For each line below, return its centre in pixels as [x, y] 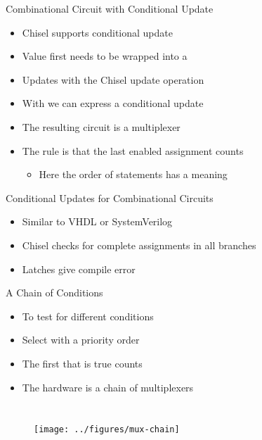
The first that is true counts [82, 363]
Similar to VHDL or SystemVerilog [97, 221]
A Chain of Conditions [54, 293]
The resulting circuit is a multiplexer [101, 126]
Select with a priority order [81, 340]
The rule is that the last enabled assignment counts [133, 150]
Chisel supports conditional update [97, 32]
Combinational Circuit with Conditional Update [110, 8]
